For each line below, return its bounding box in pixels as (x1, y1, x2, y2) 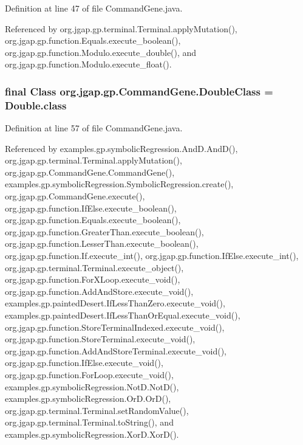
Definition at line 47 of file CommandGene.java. (5, 2, 183, 14)
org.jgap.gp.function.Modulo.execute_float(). (5, 58, 172, 71)
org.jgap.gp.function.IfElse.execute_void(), (5, 356, 163, 369)
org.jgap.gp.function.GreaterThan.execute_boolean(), (5, 225, 204, 238)
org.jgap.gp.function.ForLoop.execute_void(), (5, 368, 174, 381)
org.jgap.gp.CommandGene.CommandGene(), (5, 165, 175, 178)
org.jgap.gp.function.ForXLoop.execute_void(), (5, 273, 180, 286)
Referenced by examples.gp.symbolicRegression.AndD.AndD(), (5, 142, 238, 154)
